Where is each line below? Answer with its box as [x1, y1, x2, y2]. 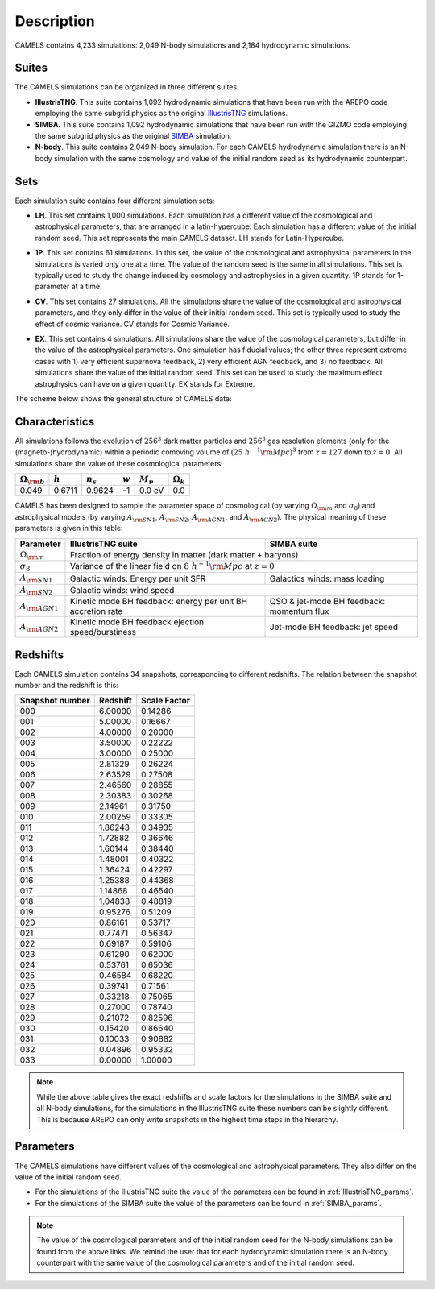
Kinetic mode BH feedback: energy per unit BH [69, 596, 248, 607]
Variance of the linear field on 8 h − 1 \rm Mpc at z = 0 [69, 559, 275, 571]
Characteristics [14, 415, 95, 429]
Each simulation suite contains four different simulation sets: [14, 196, 215, 205]
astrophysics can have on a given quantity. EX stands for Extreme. [35, 379, 255, 388]
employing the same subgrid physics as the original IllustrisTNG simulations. [35, 109, 288, 118]
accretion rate [69, 606, 123, 617]
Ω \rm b [19, 474, 45, 487]
